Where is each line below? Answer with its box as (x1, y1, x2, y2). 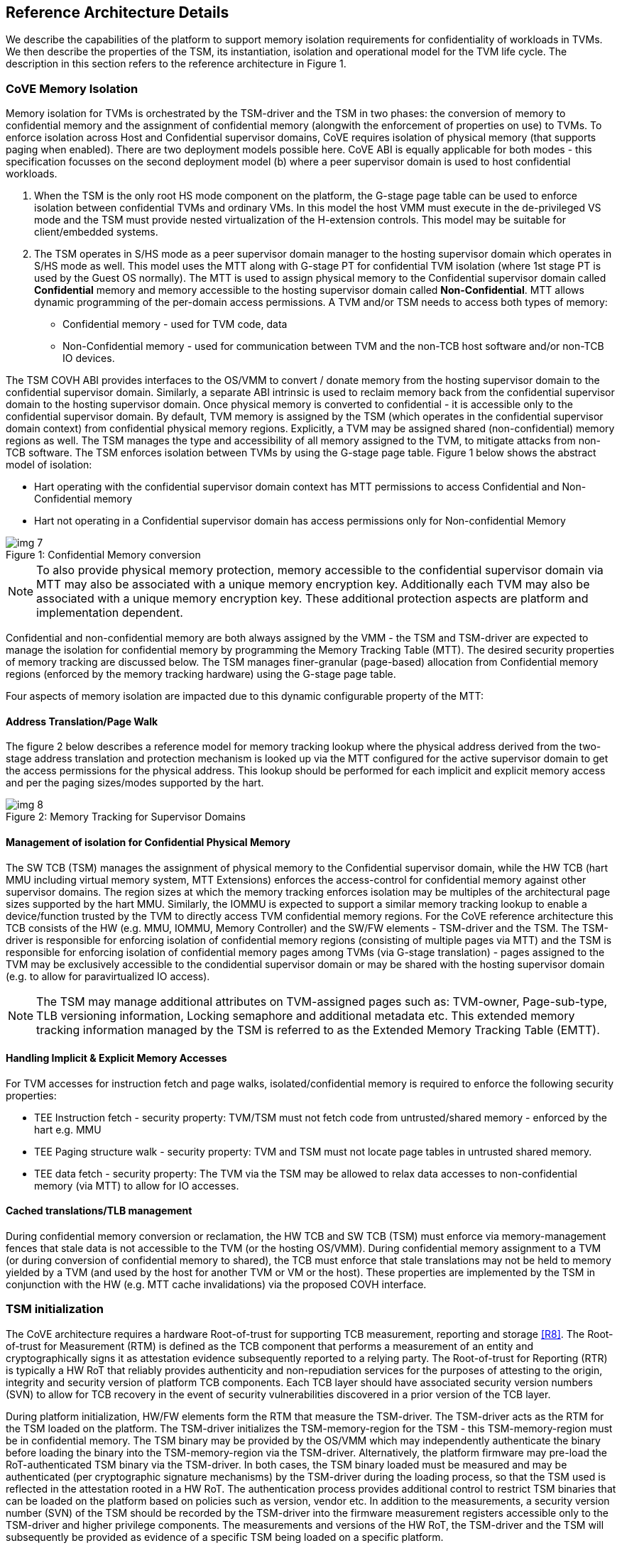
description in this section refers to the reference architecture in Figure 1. (6, 57, 347, 70)
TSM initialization (6, 1302, 104, 1317)
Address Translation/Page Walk (6, 715, 158, 728)
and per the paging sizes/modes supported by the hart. (6, 776, 264, 789)
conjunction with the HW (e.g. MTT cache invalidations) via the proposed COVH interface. (6, 1278, 427, 1291)
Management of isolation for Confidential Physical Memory (6, 836, 290, 848)
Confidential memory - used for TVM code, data (62, 318, 288, 331)
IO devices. (62, 352, 115, 365)
